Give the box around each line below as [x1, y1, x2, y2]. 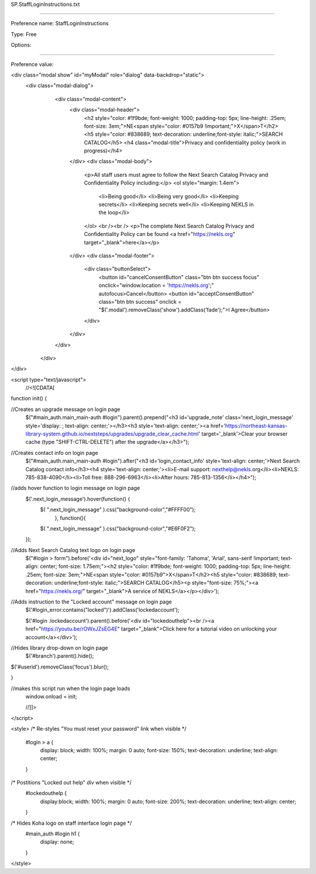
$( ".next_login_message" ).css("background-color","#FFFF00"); [40, 506, 196, 513]
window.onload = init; [25, 693, 77, 700]
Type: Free [11, 30, 37, 37]
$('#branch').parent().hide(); [25, 653, 94, 660]
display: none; [40, 838, 74, 845]
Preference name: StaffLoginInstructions [11, 20, 109, 27]
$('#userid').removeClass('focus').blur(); [11, 663, 109, 670]
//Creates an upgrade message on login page [11, 406, 121, 413]
